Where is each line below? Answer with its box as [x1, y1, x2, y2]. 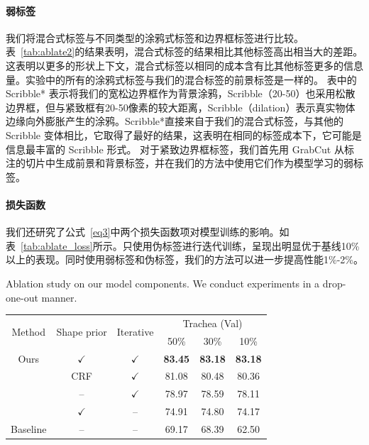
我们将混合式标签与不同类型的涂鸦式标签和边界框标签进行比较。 [6, 30, 304, 45]
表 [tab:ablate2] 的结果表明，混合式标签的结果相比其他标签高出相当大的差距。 [6, 44, 363, 59]
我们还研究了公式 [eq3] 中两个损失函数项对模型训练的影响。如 [6, 224, 290, 239]
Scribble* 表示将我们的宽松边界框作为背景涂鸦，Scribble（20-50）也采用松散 [6, 86, 356, 101]
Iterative [116, 324, 154, 339]
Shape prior [56, 324, 107, 339]
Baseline [11, 421, 47, 436]
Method [11, 324, 45, 339]
